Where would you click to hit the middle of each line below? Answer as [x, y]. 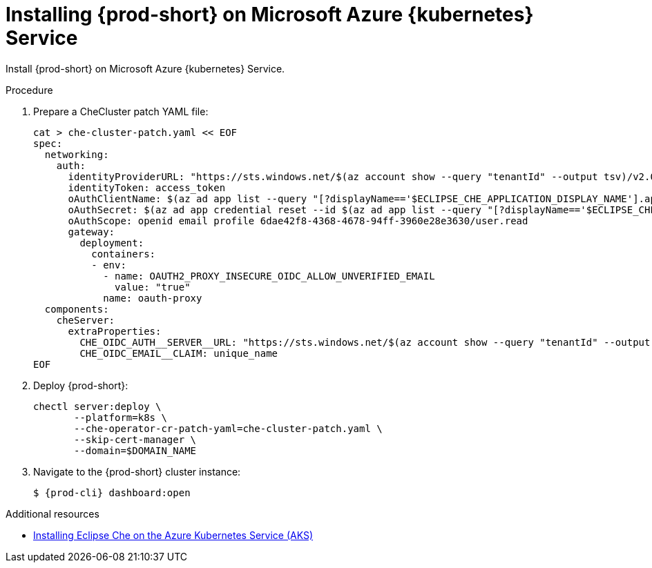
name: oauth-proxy [153, 298]
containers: [124, 254]
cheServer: [86, 320]
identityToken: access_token [147, 187]
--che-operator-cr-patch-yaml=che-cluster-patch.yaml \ [228, 428]
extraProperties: [115, 331]
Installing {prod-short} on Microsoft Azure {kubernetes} [270, 14]
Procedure [29, 90]
